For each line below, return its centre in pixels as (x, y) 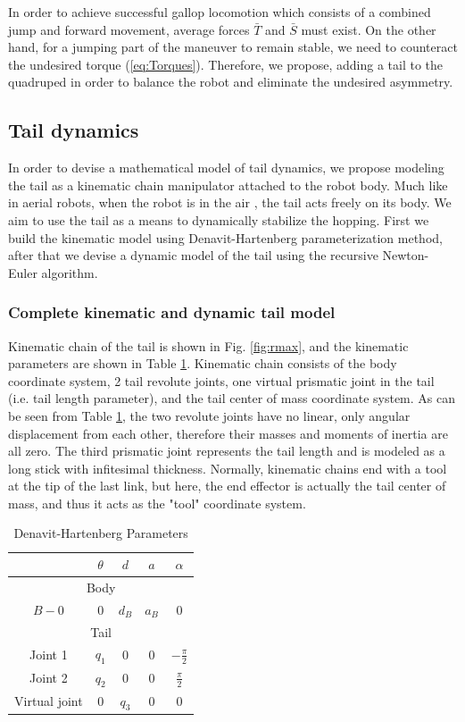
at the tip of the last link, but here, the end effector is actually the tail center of (227, 486)
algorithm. (70, 272)
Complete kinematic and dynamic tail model (172, 312)
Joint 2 (49, 678)
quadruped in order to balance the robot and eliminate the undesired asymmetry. (231, 82)
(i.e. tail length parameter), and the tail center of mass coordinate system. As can (232, 398)
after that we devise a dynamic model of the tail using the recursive (193, 255)
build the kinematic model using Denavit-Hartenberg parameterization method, (225, 237)
